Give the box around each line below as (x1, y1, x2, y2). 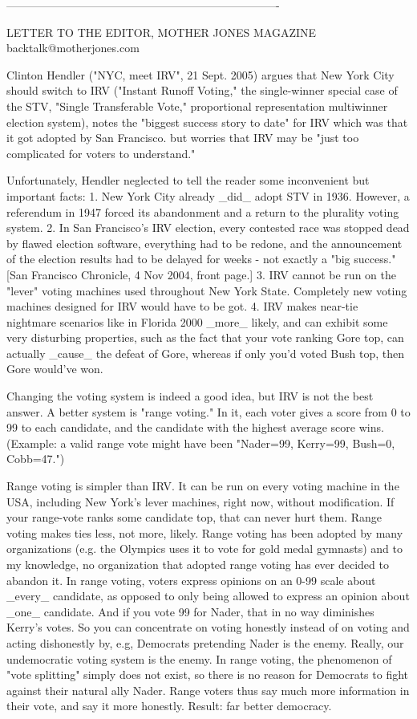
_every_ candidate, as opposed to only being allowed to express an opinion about (6, 587, 410, 604)
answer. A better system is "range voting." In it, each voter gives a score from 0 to (6, 403, 411, 420)
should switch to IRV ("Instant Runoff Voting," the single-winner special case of (6, 82, 398, 99)
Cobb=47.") (6, 450, 65, 467)
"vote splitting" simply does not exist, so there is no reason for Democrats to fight (6, 666, 409, 683)
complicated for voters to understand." (6, 144, 196, 161)
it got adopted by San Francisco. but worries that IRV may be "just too (6, 129, 359, 146)
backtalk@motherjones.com (6, 39, 140, 56)
